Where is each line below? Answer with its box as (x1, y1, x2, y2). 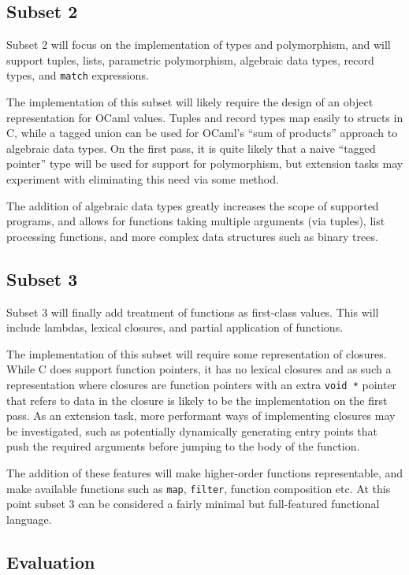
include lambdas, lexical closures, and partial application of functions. (6, 319, 344, 336)
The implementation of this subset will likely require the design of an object (6, 94, 374, 110)
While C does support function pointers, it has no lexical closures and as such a (6, 361, 392, 377)
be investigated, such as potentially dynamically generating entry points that (6, 422, 377, 439)
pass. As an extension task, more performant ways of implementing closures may (6, 407, 396, 424)
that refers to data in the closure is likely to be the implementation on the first (6, 391, 388, 408)
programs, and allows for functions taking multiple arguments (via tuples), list (6, 213, 385, 229)
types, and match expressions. (6, 67, 149, 83)
